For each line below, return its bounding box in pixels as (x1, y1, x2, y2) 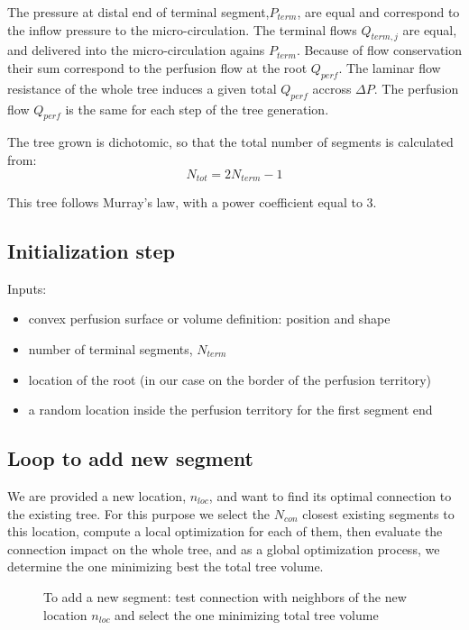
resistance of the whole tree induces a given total (7, 78, 277, 97)
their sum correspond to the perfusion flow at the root (7, 58, 308, 77)
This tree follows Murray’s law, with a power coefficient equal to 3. (7, 193, 377, 212)
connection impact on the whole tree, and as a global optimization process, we (7, 539, 440, 558)
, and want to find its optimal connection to (208, 486, 452, 505)
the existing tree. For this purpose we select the (7, 504, 271, 523)
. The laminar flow (338, 58, 441, 77)
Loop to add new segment (7, 444, 253, 472)
